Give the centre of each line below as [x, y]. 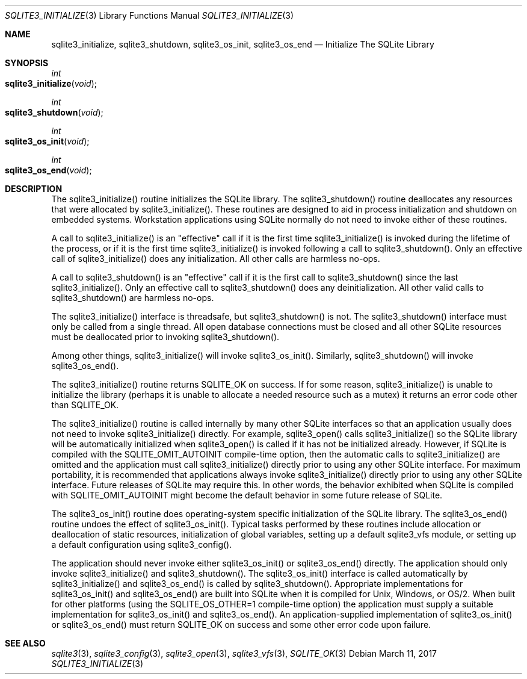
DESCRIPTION [34, 189]
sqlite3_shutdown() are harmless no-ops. [133, 298]
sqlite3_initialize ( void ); [51, 83]
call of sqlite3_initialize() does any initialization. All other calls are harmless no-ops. [216, 259]
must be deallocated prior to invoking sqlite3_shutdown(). [165, 337]
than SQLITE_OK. [85, 405]
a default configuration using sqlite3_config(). [142, 544]
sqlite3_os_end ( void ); [48, 170]
